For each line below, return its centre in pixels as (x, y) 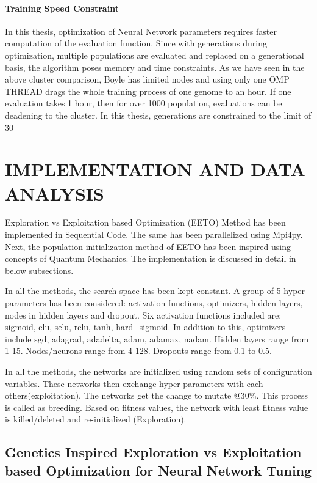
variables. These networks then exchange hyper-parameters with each (134, 383)
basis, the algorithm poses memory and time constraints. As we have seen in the (155, 67)
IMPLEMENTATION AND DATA (155, 169)
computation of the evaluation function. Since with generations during (136, 43)
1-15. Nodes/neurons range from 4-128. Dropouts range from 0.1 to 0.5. (138, 351)
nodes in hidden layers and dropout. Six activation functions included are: (143, 315)
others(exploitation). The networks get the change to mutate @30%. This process (157, 395)
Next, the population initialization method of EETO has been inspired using (148, 246)
